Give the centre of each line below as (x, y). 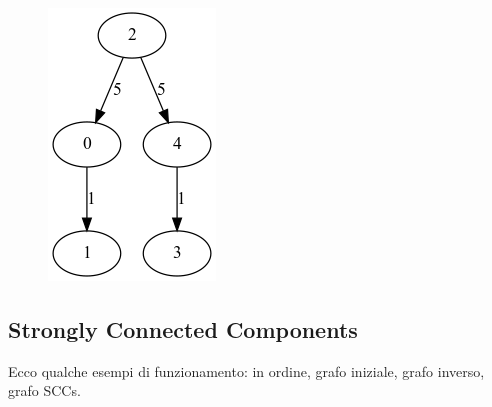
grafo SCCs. (44, 390)
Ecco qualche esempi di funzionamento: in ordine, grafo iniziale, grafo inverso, (246, 370)
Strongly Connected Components (183, 328)
